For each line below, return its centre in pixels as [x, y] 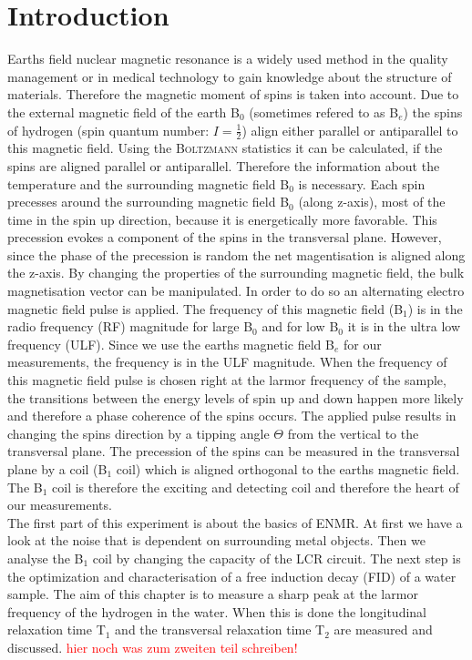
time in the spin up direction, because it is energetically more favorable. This [222, 219]
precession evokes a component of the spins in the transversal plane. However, [225, 237]
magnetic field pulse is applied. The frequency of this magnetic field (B [205, 308]
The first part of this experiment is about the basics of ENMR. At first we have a [235, 522]
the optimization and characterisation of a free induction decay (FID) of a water [232, 576]
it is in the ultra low [404, 326]
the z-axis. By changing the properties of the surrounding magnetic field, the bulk [236, 273]
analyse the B [46, 558]
